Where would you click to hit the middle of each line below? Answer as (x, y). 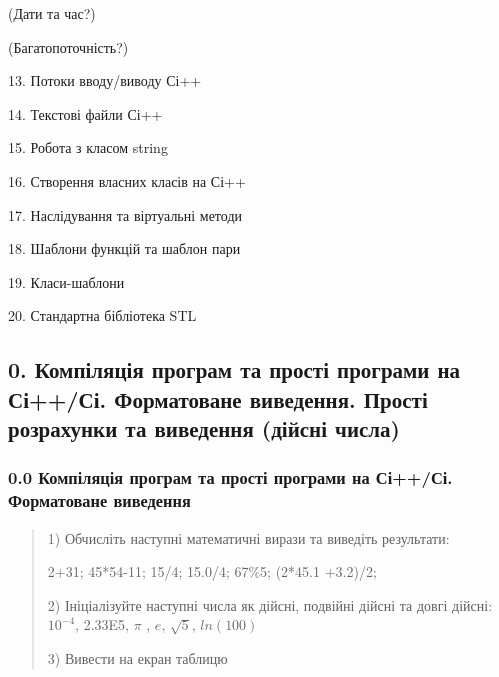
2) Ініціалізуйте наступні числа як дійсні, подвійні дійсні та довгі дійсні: (270, 604)
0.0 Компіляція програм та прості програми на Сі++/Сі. (230, 477)
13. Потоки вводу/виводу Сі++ (105, 80)
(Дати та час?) (52, 13)
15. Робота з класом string (88, 147)
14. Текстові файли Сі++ (85, 113)
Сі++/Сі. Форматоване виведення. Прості (218, 398)
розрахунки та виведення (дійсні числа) (204, 428)
